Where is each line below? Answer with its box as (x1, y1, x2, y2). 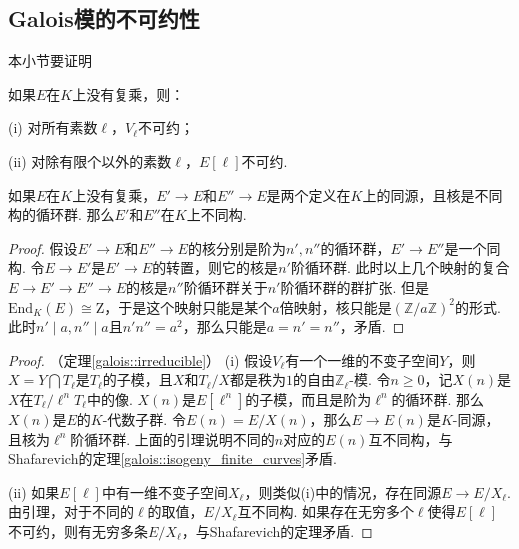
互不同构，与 (368, 428, 453, 449)
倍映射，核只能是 (279, 296, 392, 317)
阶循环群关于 (183, 276, 268, 297)
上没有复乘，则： (72, 83, 185, 104)
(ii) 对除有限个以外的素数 (8, 150, 172, 171)
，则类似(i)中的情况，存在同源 (244, 481, 442, 502)
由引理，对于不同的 (8, 501, 134, 522)
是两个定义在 (266, 184, 351, 205)
